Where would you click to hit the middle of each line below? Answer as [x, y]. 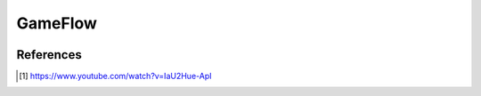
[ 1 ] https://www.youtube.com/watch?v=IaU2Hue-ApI [116, 76]
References [49, 55]
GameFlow [57, 23]
